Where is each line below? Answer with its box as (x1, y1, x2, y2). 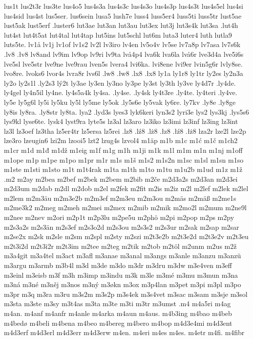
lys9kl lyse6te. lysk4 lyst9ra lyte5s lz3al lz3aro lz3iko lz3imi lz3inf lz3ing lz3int (4, 116, 238, 126)
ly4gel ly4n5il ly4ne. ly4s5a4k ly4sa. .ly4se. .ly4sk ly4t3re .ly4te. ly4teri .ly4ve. (4, 87, 237, 97)
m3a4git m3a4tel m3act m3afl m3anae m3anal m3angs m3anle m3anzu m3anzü (4, 250, 241, 261)
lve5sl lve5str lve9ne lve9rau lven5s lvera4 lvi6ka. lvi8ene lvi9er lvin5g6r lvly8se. (4, 58, 243, 69)
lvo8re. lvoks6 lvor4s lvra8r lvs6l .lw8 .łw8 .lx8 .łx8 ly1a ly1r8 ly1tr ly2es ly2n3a (4, 68, 243, 78)
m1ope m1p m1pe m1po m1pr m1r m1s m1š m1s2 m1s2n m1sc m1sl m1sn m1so (4, 154, 244, 165)
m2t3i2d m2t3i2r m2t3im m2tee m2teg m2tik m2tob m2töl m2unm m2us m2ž (4, 241, 237, 251)
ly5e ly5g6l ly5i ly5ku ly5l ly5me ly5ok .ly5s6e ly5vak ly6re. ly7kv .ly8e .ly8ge (4, 97, 236, 107)
